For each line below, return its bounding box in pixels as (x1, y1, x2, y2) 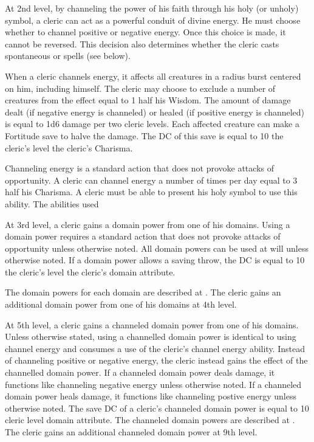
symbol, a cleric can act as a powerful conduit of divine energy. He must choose (5, 13, 301, 26)
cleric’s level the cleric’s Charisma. (5, 141, 133, 154)
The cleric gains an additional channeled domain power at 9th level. (5, 426, 258, 438)
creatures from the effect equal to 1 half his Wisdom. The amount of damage (5, 94, 291, 106)
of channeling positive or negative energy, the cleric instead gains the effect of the (5, 354, 308, 367)
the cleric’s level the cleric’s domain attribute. (5, 265, 176, 278)
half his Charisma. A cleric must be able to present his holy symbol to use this (5, 185, 298, 198)
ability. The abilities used (5, 197, 99, 210)
